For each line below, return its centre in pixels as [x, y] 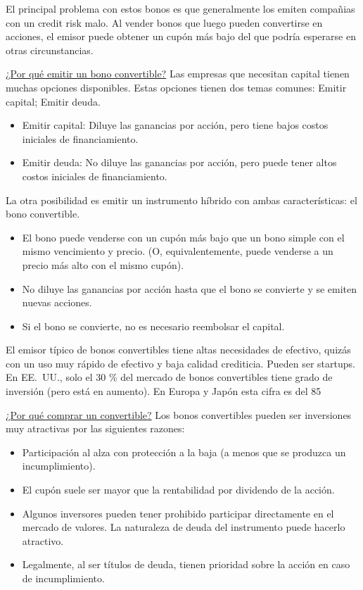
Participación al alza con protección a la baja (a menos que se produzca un [184, 452]
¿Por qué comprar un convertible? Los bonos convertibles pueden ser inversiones [179, 414]
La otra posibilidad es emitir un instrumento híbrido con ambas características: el [181, 200]
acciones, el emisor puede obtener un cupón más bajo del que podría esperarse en [181, 36]
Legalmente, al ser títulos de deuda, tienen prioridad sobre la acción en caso [186, 564]
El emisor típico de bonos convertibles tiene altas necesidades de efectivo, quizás [178, 350]
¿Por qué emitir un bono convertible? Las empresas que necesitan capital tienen [178, 74]
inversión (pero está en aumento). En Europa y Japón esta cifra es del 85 [164, 391]
